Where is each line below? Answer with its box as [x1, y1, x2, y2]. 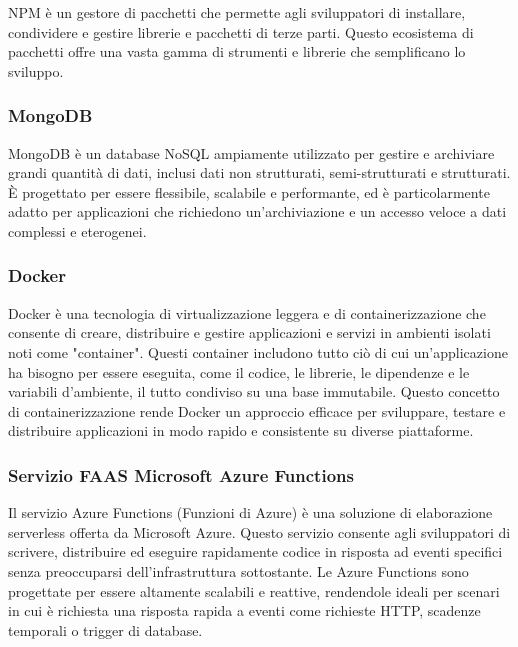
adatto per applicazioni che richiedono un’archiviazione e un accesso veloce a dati [8, 201, 507, 222]
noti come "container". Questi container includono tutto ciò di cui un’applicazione [8, 341, 508, 362]
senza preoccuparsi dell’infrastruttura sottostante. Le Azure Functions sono [8, 560, 469, 581]
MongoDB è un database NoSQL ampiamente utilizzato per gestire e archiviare [8, 142, 495, 163]
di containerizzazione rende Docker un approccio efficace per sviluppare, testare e [8, 400, 506, 421]
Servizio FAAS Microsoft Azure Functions [8, 462, 354, 487]
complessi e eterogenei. [8, 220, 147, 241]
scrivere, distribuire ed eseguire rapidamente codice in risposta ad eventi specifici [8, 541, 503, 562]
